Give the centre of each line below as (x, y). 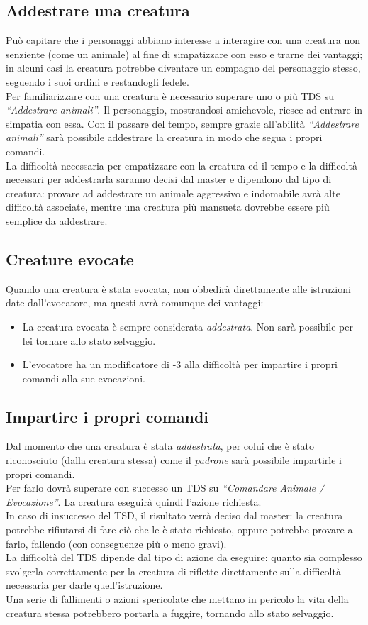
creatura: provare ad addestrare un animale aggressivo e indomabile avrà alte (173, 193)
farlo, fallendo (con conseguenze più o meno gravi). (116, 543)
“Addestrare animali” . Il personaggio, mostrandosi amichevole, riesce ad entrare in (184, 110)
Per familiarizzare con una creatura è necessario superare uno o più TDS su (170, 95)
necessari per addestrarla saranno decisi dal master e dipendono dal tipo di (169, 179)
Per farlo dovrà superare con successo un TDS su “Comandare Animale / (165, 488)
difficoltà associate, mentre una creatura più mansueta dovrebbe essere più (168, 207)
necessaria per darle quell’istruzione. (84, 585)
